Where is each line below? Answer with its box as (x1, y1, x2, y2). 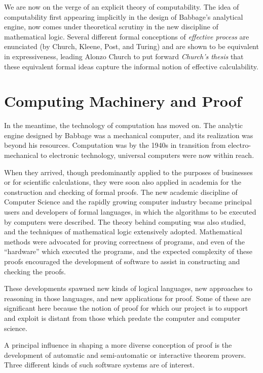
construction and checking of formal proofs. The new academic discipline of (4, 186, 238, 197)
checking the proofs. (4, 266, 66, 276)
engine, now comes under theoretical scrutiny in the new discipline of (4, 21, 218, 32)
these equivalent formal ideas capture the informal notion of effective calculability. (4, 61, 258, 71)
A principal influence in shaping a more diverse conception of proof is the (4, 340, 232, 350)
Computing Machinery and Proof (4, 91, 242, 111)
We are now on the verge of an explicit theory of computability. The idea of (4, 2, 239, 12)
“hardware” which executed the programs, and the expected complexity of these (4, 246, 252, 257)
